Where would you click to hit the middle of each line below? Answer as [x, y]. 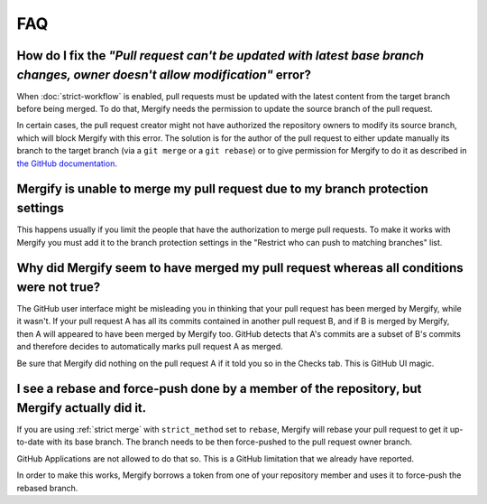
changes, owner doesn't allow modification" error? [164, 75]
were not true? [59, 287]
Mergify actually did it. [82, 408]
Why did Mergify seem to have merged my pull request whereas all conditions [240, 268]
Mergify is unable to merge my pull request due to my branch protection [222, 189]
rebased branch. [47, 488]
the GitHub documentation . [67, 163]
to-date [31, 442]
